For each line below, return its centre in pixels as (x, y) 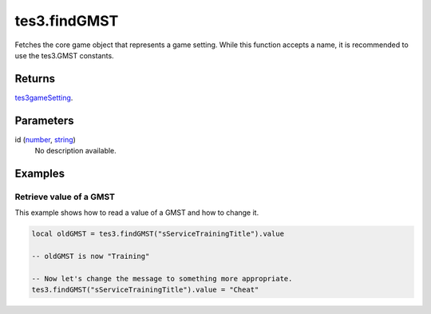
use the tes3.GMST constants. (65, 55)
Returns (35, 79)
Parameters (44, 120)
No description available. (76, 151)
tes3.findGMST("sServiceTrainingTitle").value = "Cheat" (145, 290)
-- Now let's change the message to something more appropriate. (162, 278)
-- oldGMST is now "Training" (91, 256)
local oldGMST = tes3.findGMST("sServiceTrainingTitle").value (158, 234)
